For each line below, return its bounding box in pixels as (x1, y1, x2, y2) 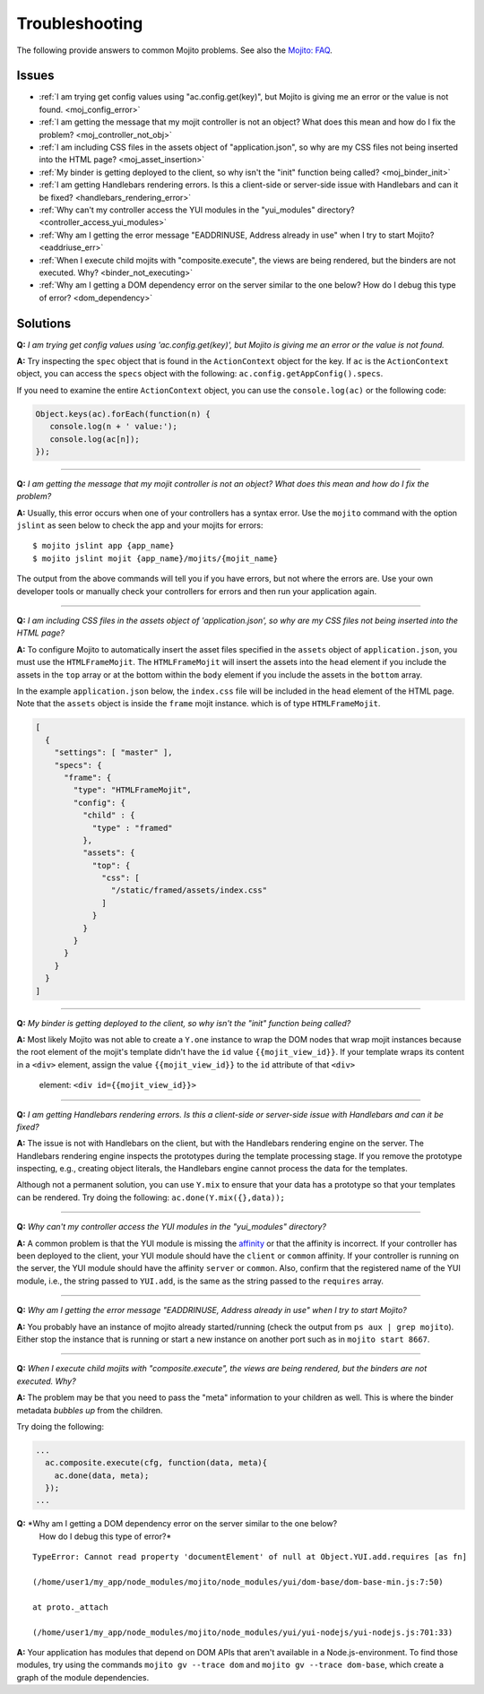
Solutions (16, 315, 72, 331)
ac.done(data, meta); (54, 1470, 150, 1481)
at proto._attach (32, 1602, 108, 1612)
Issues (16, 68, 55, 83)
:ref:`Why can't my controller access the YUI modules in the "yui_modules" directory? (39, 204, 355, 215)
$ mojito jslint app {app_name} (32, 540, 175, 551)
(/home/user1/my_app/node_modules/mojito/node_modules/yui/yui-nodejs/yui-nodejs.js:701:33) (32, 1627, 454, 1638)
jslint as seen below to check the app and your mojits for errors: (16, 520, 264, 531)
